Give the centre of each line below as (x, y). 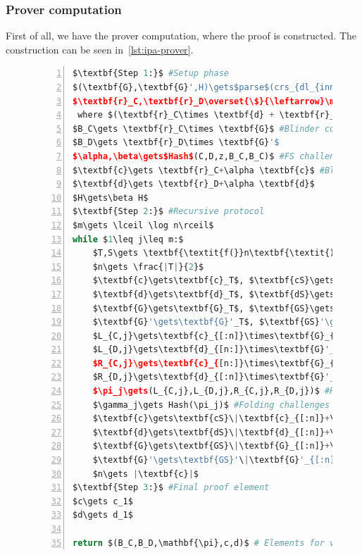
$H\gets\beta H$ (111, 198)
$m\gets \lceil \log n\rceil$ (143, 225)
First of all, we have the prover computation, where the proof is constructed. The (181, 36)
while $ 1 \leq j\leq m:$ (128, 239)
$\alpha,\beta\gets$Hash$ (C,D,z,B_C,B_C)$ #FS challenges (211, 156)
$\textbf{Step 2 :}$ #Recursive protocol (169, 212)
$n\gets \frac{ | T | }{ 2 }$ (148, 267)
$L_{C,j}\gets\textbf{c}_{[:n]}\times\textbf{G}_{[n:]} (226, 336)
